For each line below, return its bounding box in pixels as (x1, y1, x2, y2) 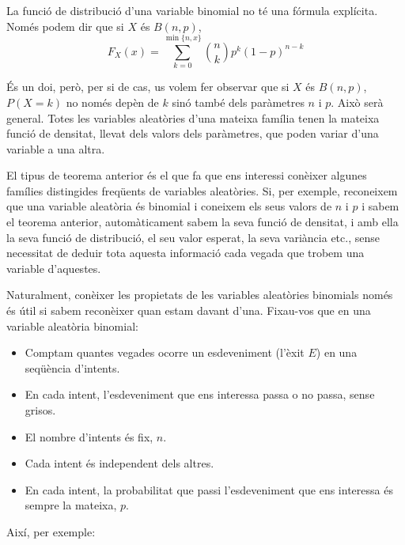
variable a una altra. (6, 140, 105, 157)
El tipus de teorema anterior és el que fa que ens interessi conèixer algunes (6, 167, 367, 184)
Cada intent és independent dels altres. (25, 455, 214, 471)
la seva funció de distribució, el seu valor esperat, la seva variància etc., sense (6, 229, 380, 245)
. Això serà (331, 93, 384, 110)
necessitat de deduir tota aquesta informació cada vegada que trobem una (6, 244, 365, 261)
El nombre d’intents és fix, (25, 428, 153, 445)
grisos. (25, 402, 56, 418)
